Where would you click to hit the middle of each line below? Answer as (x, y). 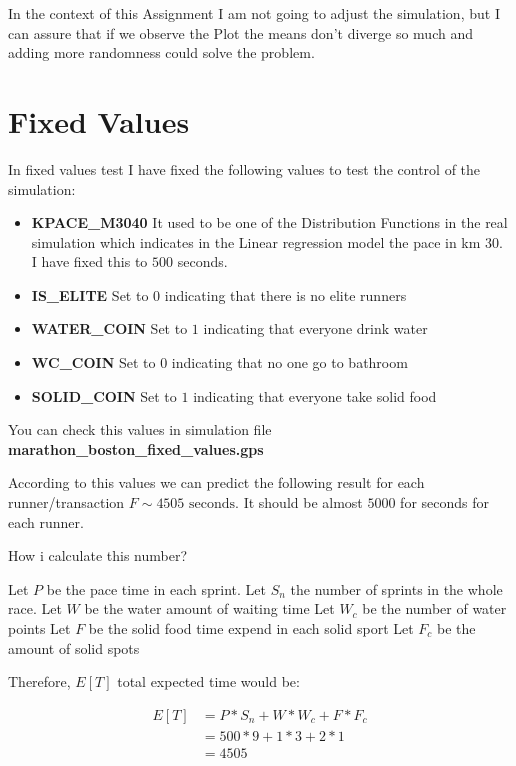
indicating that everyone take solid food (315, 395)
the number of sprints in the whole (396, 588)
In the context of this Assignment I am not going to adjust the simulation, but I (254, 13)
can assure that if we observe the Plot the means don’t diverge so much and (240, 32)
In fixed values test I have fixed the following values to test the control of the (244, 168)
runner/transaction (66, 502)
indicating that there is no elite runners (285, 294)
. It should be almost (299, 502)
